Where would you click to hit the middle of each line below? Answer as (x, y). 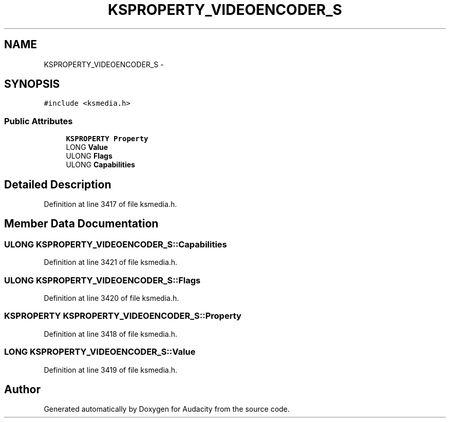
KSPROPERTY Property (107, 139)
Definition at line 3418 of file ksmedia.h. (110, 334)
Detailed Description (58, 184)
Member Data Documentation (81, 224)
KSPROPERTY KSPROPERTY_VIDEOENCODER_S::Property (123, 316)
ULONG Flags (89, 156)
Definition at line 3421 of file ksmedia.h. (111, 262)
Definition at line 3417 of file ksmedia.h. (110, 204)
